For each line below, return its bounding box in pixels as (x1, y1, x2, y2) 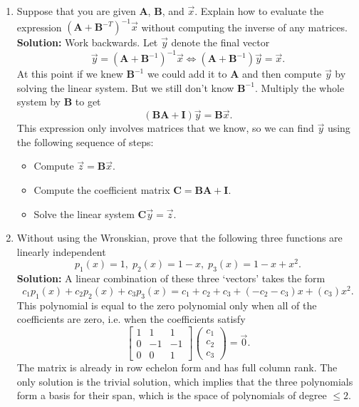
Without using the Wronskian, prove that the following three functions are (16, 230, 343, 245)
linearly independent (16, 244, 106, 259)
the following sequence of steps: (16, 134, 154, 149)
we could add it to (147, 66, 227, 81)
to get (75, 94, 101, 109)
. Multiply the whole (254, 80, 345, 95)
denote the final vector (171, 35, 270, 50)
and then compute (242, 66, 322, 81)
